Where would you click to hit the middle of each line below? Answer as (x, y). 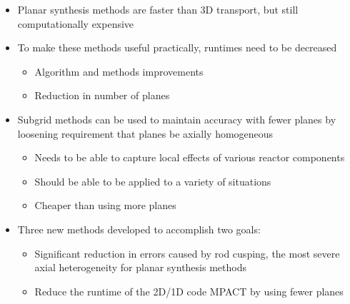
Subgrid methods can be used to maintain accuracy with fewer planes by (177, 119)
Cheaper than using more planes (105, 205)
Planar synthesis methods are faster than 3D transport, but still (158, 9)
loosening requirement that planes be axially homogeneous (145, 133)
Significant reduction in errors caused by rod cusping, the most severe (187, 253)
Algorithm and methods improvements (119, 71)
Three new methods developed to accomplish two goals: (139, 229)
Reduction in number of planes (102, 95)
